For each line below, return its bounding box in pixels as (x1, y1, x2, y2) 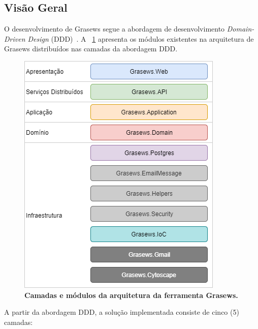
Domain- (227, 23, 254, 34)
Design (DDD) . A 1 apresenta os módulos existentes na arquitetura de (27, 33, 254, 44)
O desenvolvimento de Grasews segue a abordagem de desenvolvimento (4, 23, 225, 34)
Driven (4, 33, 25, 44)
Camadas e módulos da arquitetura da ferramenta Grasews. (24, 289, 238, 300)
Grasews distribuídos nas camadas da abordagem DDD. (4, 43, 178, 54)
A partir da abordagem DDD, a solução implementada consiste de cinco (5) (4, 307, 239, 317)
